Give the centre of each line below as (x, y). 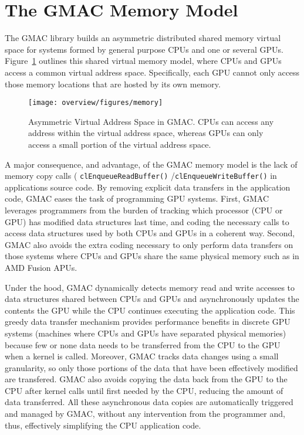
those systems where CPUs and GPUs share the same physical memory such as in (152, 256)
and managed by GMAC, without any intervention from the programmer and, (145, 414)
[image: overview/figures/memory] (96, 103)
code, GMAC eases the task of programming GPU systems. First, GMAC (137, 198)
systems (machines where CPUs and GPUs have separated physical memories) (146, 333)
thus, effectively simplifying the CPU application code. (103, 425)
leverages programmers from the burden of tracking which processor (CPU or (144, 210)
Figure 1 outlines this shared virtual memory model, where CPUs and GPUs (143, 61)
